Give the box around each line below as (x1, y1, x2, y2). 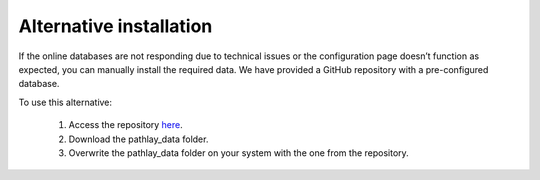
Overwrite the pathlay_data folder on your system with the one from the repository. (68, 146, 409, 159)
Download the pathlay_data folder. (68, 133, 209, 145)
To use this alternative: (18, 96, 113, 108)
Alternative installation (18, 15, 213, 37)
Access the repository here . (68, 119, 184, 131)
